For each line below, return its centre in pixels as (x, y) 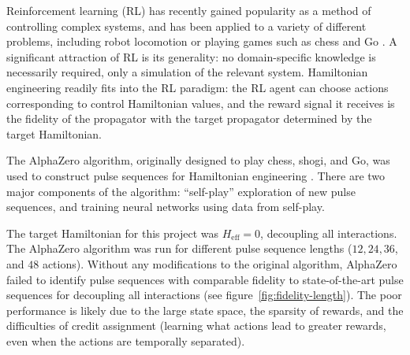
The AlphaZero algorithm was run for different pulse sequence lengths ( (179, 248)
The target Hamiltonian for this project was (112, 233)
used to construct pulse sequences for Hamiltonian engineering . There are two (196, 175)
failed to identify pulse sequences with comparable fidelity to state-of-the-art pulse (205, 279)
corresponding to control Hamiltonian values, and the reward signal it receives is (201, 103)
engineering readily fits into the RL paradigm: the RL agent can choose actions (198, 87)
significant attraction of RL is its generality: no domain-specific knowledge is (191, 56)
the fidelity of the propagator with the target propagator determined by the (189, 118)
